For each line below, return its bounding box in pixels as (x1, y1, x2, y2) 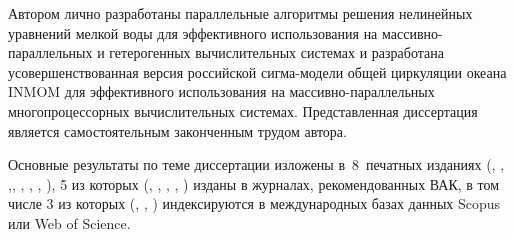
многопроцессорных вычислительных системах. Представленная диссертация (8, 100, 478, 121)
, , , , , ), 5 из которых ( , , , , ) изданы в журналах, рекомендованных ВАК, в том (8, 173, 500, 194)
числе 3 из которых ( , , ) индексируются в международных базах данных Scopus (8, 193, 501, 214)
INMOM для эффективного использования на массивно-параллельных (8, 81, 435, 102)
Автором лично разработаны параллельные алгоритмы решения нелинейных (8, 3, 473, 23)
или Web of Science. (8, 212, 131, 233)
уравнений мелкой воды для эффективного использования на (8, 22, 378, 43)
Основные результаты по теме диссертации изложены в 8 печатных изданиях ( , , (8, 154, 505, 175)
